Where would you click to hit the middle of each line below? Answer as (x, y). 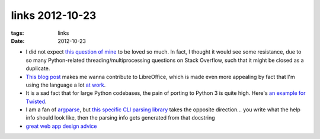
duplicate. (38, 68)
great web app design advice (61, 126)
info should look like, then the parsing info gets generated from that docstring (121, 118)
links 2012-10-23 (54, 15)
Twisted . (36, 101)
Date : (18, 41)
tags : (17, 33)
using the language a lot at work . (66, 85)
